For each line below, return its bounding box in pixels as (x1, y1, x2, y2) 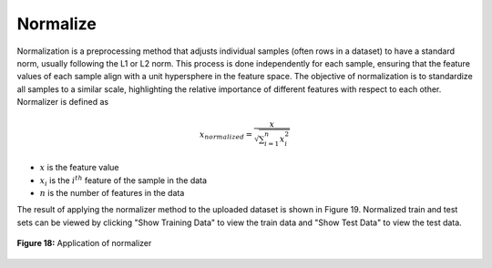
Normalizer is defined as (16, 97, 109, 108)
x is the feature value (39, 162, 119, 173)
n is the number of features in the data (39, 188, 185, 199)
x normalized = (199, 129, 253, 141)
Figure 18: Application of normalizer (16, 238, 152, 249)
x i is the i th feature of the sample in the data (39, 174, 208, 188)
